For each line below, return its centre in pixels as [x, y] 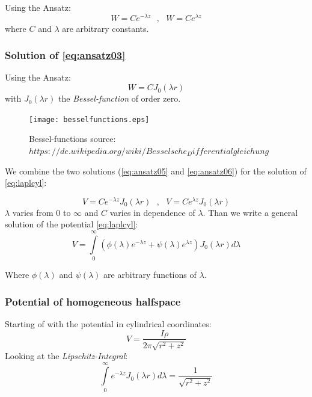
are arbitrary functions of [150, 275]
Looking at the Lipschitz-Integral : [66, 355]
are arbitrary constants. [106, 28]
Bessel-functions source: [72, 139]
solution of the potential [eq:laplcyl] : [72, 224]
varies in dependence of [152, 212]
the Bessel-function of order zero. [120, 98]
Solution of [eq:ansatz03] [65, 55]
